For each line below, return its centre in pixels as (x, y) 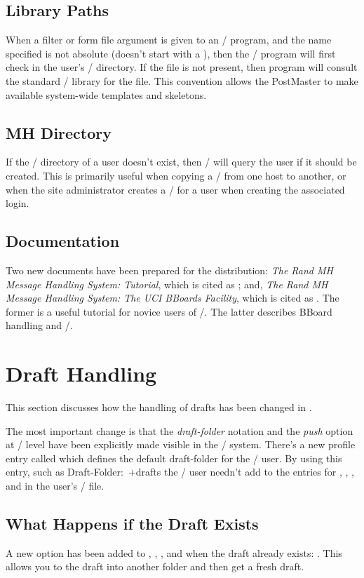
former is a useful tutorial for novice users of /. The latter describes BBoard (169, 311)
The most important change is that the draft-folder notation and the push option (180, 430)
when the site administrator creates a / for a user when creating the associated (175, 189)
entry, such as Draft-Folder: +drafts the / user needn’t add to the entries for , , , (180, 472)
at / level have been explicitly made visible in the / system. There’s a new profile (181, 444)
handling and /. (39, 325)
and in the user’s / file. (55, 486)
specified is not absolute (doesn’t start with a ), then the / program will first (171, 53)
